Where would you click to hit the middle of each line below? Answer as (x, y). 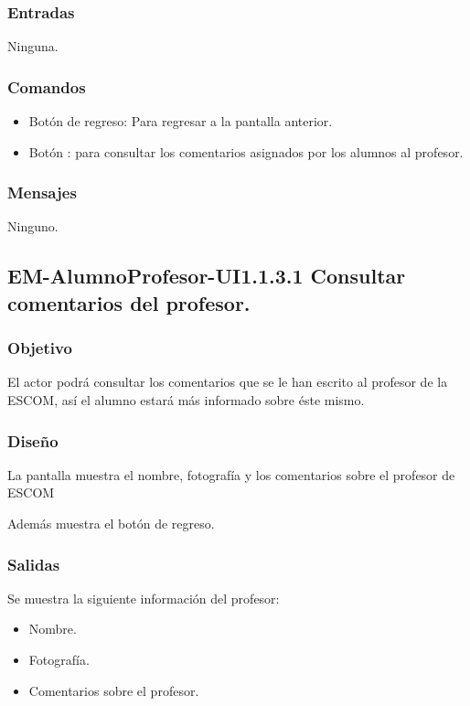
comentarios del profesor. (129, 302)
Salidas (34, 564)
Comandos (47, 86)
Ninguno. (33, 226)
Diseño (33, 440)
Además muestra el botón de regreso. (111, 524)
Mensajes (42, 193)
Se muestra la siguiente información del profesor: (144, 598)
